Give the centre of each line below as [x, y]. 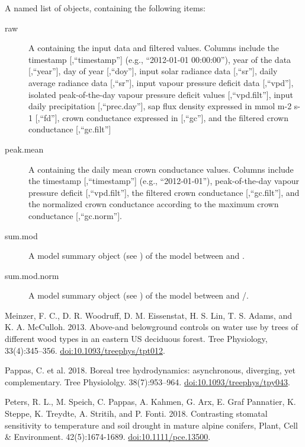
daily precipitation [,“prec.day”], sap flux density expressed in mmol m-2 [160, 106]
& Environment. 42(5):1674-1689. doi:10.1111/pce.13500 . [108, 437]
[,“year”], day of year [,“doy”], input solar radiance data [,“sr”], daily [153, 71]
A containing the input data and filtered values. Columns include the [154, 48]
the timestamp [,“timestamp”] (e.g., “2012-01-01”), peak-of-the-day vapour [164, 181]
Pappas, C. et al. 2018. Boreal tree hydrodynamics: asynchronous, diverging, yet [150, 370]
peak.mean [24, 149]
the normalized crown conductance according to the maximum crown [154, 204]
